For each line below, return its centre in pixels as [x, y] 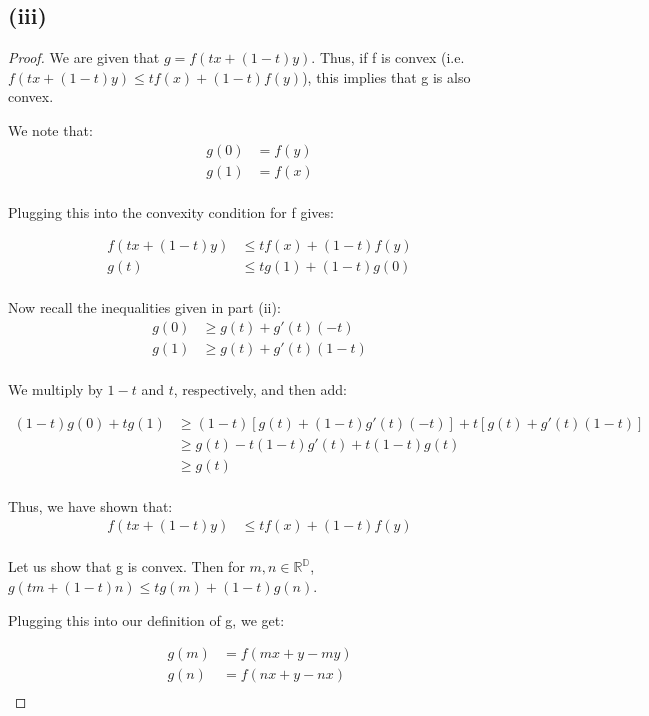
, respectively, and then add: [260, 389]
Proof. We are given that [84, 57]
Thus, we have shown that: [90, 505]
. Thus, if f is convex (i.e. [388, 57]
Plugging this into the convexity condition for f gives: [171, 211]
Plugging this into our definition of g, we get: [146, 619]
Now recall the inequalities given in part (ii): [144, 307]
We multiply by [55, 389]
